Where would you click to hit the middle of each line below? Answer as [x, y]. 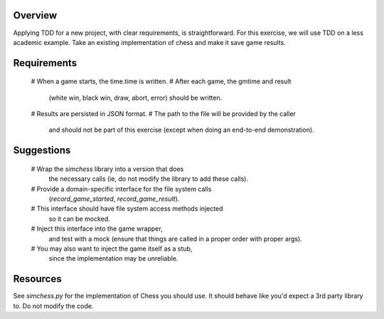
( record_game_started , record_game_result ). [114, 199]
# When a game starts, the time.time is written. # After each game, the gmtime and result [161, 81]
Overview [35, 15]
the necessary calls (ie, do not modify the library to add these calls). [149, 179]
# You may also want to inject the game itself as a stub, [112, 249]
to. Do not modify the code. [53, 305]
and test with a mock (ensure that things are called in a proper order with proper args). [175, 239]
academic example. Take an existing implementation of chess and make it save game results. [149, 42]
